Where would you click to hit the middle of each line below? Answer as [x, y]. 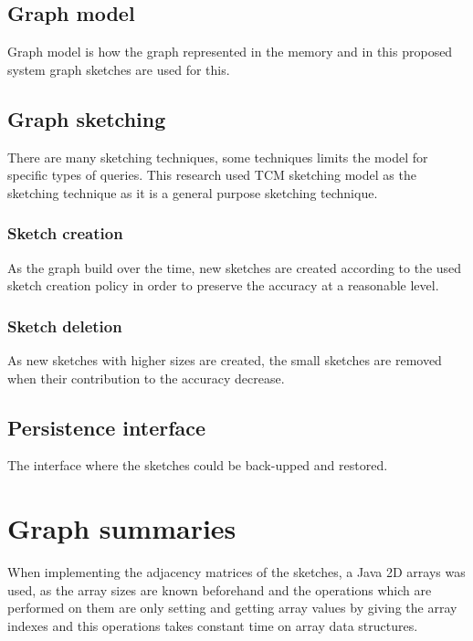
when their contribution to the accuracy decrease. [146, 378]
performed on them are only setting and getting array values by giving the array [232, 608]
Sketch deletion [65, 326]
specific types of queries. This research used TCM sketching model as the [212, 175]
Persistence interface [107, 427]
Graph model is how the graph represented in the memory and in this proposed [230, 52]
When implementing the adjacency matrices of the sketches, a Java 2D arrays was [236, 572]
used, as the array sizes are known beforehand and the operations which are [220, 589]
